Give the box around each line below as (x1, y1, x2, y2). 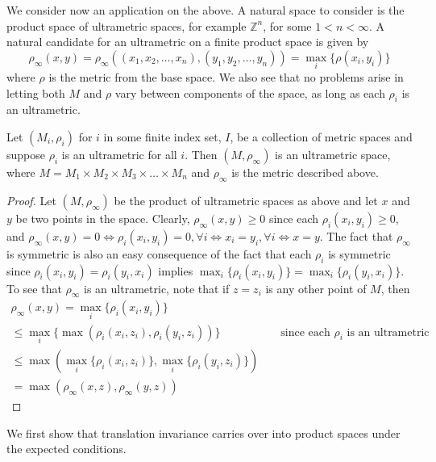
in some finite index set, (103, 128, 222, 145)
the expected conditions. (6, 440, 127, 457)
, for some (263, 17, 312, 34)
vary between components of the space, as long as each (114, 84, 385, 101)
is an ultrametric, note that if (84, 279, 230, 296)
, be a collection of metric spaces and (230, 128, 413, 145)
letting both (6, 84, 65, 101)
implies (158, 262, 193, 279)
